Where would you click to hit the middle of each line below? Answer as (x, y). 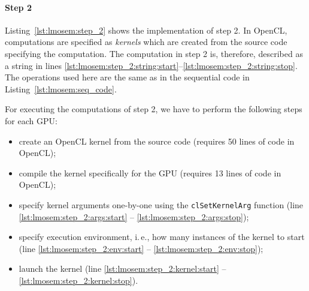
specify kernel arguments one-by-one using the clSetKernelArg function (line (161, 204)
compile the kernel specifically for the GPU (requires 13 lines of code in (150, 172)
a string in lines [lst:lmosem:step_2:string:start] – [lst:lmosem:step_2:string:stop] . (151, 65)
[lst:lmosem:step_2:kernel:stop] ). (78, 280)
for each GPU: (31, 120)
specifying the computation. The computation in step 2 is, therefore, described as (154, 53)
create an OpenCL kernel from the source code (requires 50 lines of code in (157, 141)
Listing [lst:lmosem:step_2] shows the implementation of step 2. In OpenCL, (146, 30)
